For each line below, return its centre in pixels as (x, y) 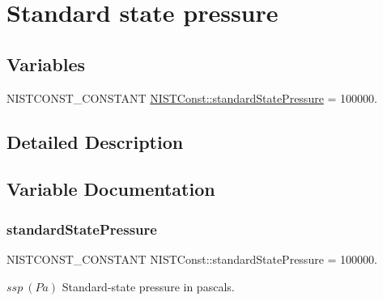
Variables (46, 64)
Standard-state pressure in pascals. (148, 286)
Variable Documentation (111, 189)
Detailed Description (95, 141)
